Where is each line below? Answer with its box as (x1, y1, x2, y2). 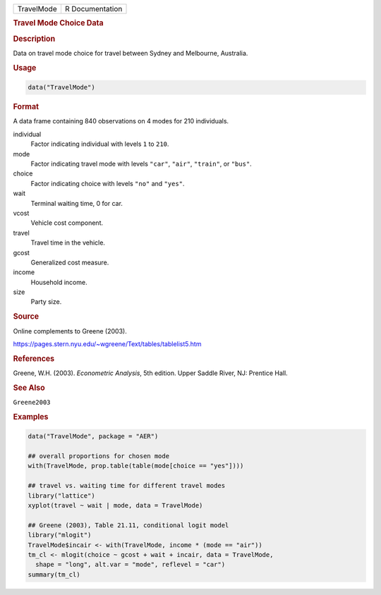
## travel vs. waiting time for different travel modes (28, 481, 226, 490)
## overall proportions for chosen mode (28, 452, 169, 460)
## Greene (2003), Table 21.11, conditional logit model (28, 521, 229, 529)
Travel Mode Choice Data (13, 18, 104, 28)
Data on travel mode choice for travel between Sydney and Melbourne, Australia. (13, 49, 248, 57)
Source (13, 312, 40, 321)
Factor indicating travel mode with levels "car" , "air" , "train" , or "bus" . (30, 159, 252, 168)
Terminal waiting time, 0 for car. (30, 199, 123, 207)
